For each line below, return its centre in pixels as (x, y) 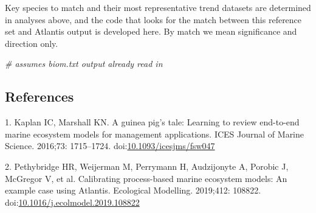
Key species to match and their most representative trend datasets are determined (158, 7)
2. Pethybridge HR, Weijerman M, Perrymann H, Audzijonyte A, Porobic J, (147, 166)
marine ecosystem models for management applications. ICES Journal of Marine (155, 134)
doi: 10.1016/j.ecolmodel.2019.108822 (72, 202)
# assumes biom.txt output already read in (84, 64)
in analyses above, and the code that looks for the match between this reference (153, 19)
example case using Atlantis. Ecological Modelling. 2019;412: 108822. (133, 190)
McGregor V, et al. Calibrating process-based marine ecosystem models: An (146, 178)
